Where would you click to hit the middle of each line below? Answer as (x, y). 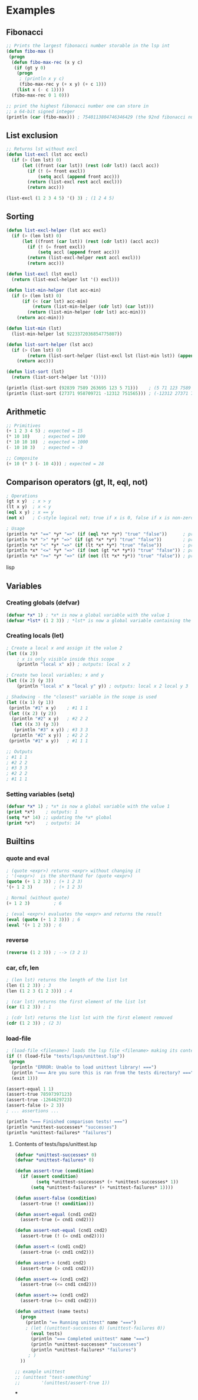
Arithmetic (26, 412)
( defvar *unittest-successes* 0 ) (56, 1155)
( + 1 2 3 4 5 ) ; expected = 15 (44, 431)
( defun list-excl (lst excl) (42, 274)
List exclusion (32, 135)
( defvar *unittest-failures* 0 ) (54, 1160)
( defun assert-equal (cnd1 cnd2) (56, 1214)
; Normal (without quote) (38, 898)
